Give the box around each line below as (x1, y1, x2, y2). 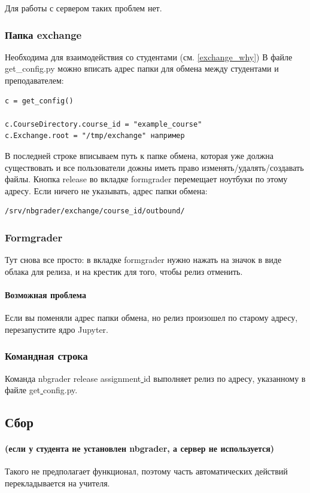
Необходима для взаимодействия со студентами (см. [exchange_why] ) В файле (5, 50, 293, 63)
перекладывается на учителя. (5, 476, 110, 489)
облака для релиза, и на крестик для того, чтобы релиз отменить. (5, 265, 243, 277)
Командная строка (5, 348, 88, 363)
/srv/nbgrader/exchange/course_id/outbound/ (5, 207, 185, 216)
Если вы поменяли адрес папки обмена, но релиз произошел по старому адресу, (5, 311, 298, 324)
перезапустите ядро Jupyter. (5, 323, 108, 335)
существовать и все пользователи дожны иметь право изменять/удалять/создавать (5, 161, 304, 173)
